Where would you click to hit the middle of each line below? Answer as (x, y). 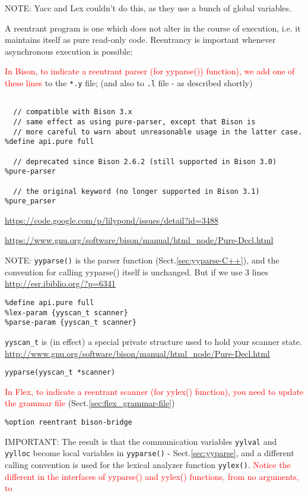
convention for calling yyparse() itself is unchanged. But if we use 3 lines (136, 271)
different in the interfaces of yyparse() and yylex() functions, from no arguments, (152, 476)
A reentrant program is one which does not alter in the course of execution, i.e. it (153, 28)
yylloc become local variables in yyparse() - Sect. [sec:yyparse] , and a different (150, 453)
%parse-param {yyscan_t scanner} (71, 323)
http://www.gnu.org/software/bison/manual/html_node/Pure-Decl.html (137, 353)
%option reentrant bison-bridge (69, 422)
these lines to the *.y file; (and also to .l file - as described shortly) (129, 82)
